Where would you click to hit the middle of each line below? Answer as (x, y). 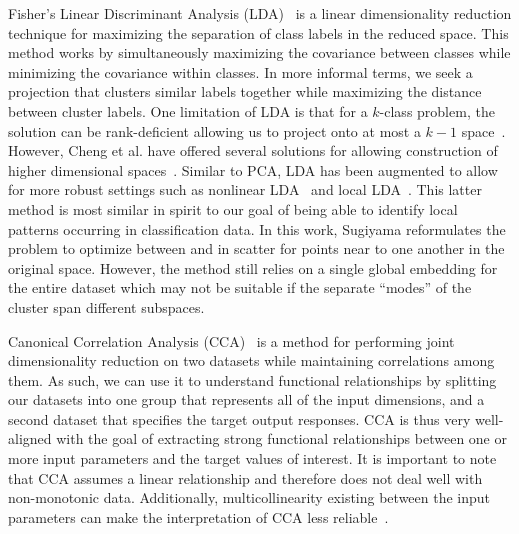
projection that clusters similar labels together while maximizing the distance (245, 91)
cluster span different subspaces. (106, 306)
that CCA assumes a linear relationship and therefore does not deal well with (245, 477)
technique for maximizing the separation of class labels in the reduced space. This (258, 32)
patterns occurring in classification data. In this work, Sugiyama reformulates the (257, 228)
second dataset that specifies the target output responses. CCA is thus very (239, 418)
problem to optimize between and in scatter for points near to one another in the (256, 248)
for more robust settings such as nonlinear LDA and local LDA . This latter (245, 189)
